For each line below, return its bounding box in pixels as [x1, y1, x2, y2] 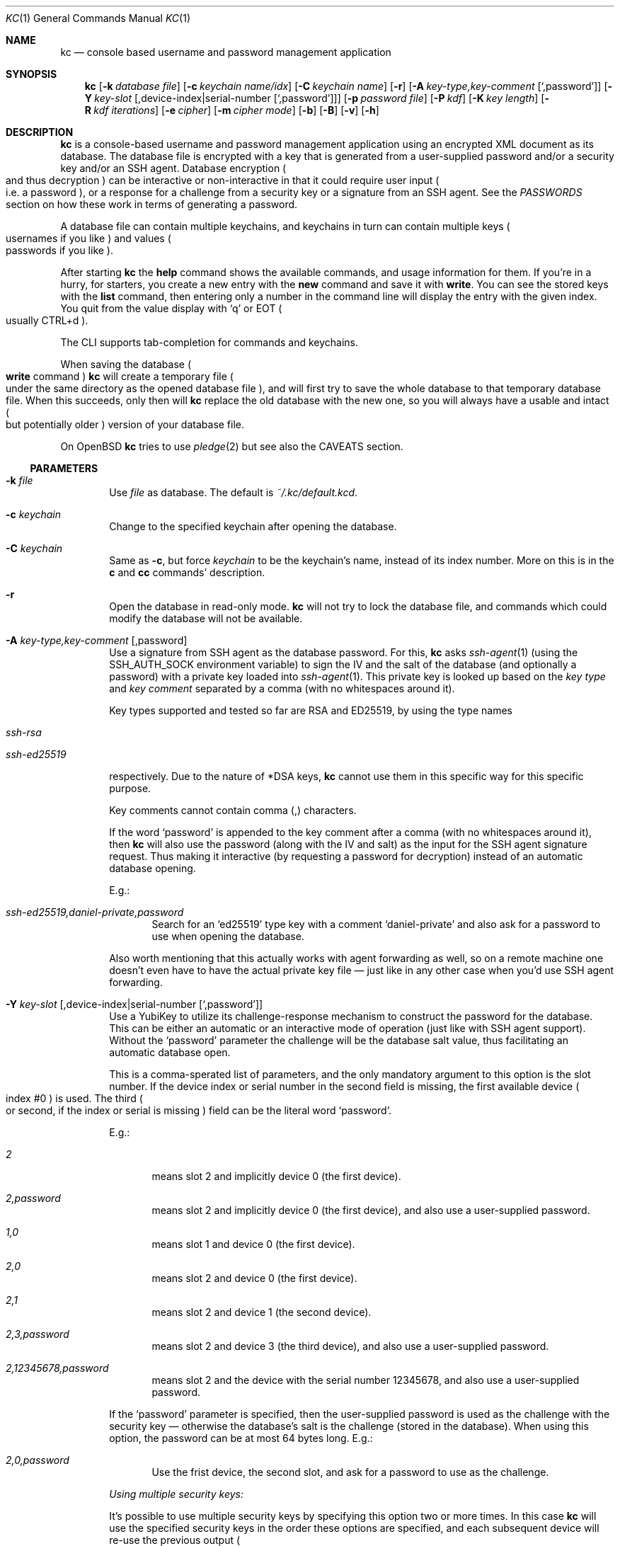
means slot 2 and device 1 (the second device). [151, 1306, 372, 1318]
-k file [6, 474, 33, 486]
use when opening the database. [151, 930, 304, 942]
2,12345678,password [6, 1362, 109, 1374]
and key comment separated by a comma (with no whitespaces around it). [109, 682, 455, 694]
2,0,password [6, 1454, 69, 1466]
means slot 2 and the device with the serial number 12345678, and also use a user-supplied [151, 1374, 580, 1386]
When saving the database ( [60, 358, 192, 370]
